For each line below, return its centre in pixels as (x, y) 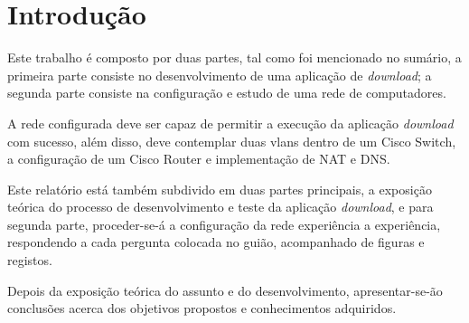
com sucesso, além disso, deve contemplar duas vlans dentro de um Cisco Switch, (232, 141)
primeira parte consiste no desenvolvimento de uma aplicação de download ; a (220, 75)
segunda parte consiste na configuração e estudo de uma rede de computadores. (227, 93)
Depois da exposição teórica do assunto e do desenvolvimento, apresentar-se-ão (225, 290)
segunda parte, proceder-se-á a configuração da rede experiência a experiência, (224, 224)
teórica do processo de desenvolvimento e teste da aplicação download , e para (220, 207)
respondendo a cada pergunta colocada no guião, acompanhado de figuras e (216, 242)
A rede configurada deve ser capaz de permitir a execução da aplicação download (230, 123)
